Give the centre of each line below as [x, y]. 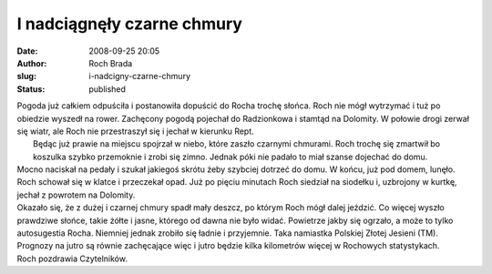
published [108, 89]
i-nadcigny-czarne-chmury [140, 76]
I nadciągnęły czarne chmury [130, 24]
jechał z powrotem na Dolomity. [76, 195]
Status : [31, 89]
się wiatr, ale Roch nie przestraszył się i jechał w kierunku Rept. [135, 131]
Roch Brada [111, 63]
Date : [27, 51]
